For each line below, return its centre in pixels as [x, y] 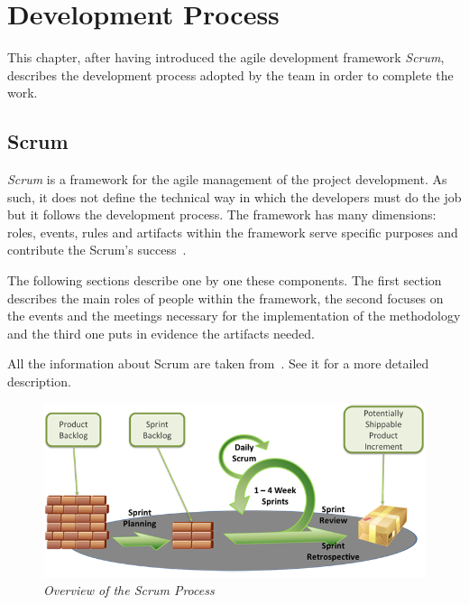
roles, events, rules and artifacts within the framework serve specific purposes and [233, 232]
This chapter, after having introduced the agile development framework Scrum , [226, 57]
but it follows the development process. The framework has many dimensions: [222, 214]
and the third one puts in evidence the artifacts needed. [161, 333]
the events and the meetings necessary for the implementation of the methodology [234, 316]
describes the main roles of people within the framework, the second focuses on [225, 298]
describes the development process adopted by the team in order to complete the [230, 74]
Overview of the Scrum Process [129, 590]
